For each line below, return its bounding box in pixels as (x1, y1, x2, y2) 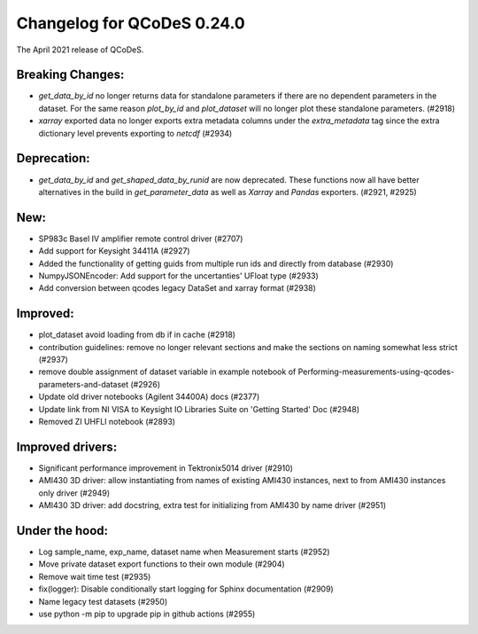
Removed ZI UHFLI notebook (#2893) (38, 417, 176, 427)
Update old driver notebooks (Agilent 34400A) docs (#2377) (38, 391, 260, 403)
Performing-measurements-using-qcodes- (297, 366, 455, 377)
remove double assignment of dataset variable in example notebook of (38, 366, 297, 377)
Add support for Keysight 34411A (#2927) (38, 246, 190, 256)
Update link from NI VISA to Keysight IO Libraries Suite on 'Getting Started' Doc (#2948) (38, 403, 360, 414)
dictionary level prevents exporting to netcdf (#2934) (38, 128, 233, 138)
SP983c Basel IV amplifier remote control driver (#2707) (38, 233, 243, 244)
